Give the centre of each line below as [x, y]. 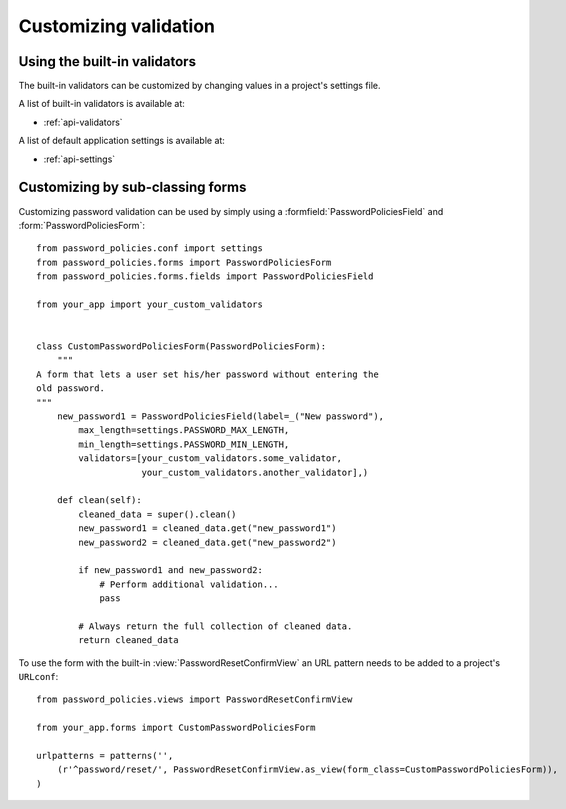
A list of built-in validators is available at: [101, 104]
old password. [70, 388]
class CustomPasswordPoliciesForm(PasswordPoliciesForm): [181, 346]
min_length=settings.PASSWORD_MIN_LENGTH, [184, 444]
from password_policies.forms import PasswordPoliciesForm [184, 262]
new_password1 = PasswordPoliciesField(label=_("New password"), [220, 416]
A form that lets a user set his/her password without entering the [207, 374]
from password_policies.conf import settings [150, 248]
